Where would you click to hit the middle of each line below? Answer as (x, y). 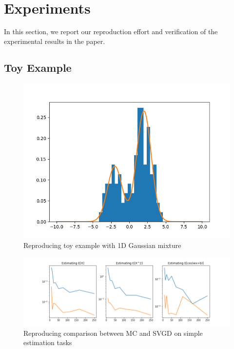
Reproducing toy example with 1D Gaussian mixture (102, 245)
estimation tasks (48, 342)
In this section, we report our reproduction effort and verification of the (111, 31)
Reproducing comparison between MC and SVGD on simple (113, 333)
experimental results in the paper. (55, 41)
